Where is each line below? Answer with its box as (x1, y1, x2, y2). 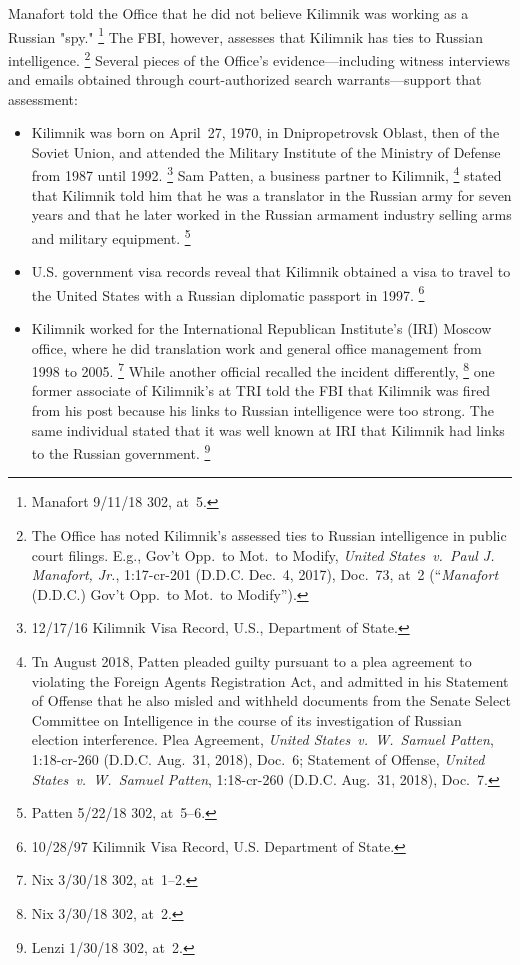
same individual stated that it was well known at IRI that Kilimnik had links (31, 419, 505, 440)
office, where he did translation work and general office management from (31, 337, 482, 358)
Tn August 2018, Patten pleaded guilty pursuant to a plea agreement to (31, 651, 472, 672)
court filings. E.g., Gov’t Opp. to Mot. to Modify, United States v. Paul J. (31, 544, 495, 565)
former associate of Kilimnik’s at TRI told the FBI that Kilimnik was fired (31, 380, 491, 401)
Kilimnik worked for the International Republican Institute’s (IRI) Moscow (31, 318, 492, 338)
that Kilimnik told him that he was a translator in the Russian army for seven (31, 184, 512, 205)
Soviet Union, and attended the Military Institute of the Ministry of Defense (31, 141, 501, 162)
